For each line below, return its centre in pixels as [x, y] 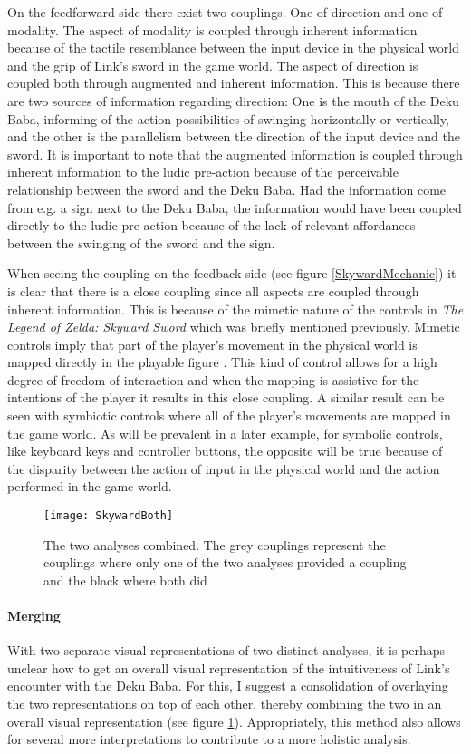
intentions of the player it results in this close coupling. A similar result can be [226, 397]
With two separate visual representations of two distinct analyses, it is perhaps [226, 650]
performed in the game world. [90, 486]
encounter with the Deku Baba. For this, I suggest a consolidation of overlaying [228, 686]
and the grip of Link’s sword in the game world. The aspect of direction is [213, 65]
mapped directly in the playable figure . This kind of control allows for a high [222, 362]
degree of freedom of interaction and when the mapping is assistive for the [213, 379]
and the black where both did [125, 580]
